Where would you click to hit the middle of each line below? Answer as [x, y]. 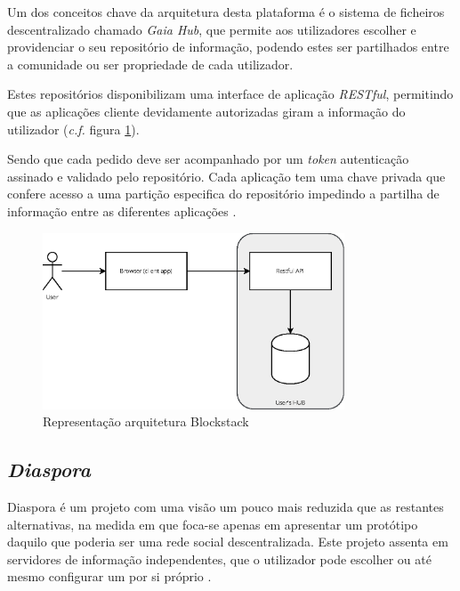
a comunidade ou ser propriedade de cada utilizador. [150, 64]
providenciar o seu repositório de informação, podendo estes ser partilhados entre [228, 47]
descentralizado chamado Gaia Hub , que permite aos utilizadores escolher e [212, 29]
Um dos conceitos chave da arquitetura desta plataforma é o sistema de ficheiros [226, 12]
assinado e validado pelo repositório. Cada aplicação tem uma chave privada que [226, 176]
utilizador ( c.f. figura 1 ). [73, 129]
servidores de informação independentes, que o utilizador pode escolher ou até [219, 559]
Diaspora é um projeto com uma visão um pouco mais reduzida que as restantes [226, 507]
